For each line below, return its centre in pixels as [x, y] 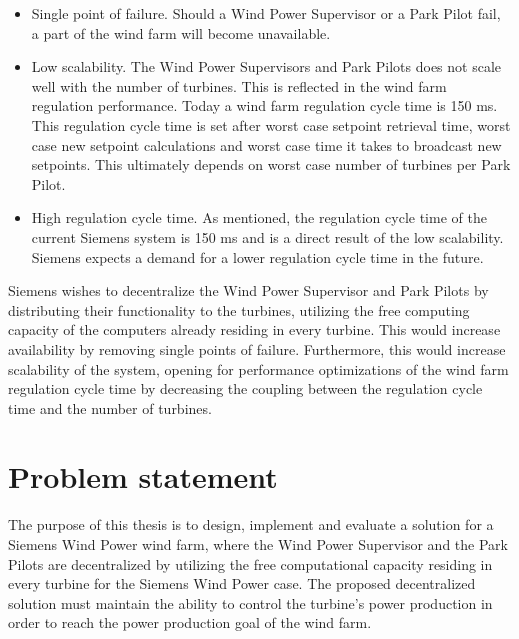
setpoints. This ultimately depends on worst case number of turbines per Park [271, 164]
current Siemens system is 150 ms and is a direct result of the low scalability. [267, 236]
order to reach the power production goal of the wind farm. [190, 622]
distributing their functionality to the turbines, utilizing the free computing [239, 309]
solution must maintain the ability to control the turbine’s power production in [250, 602]
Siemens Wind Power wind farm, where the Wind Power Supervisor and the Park [258, 544]
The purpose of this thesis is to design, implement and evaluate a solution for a [251, 524]
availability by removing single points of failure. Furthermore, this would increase [257, 348]
